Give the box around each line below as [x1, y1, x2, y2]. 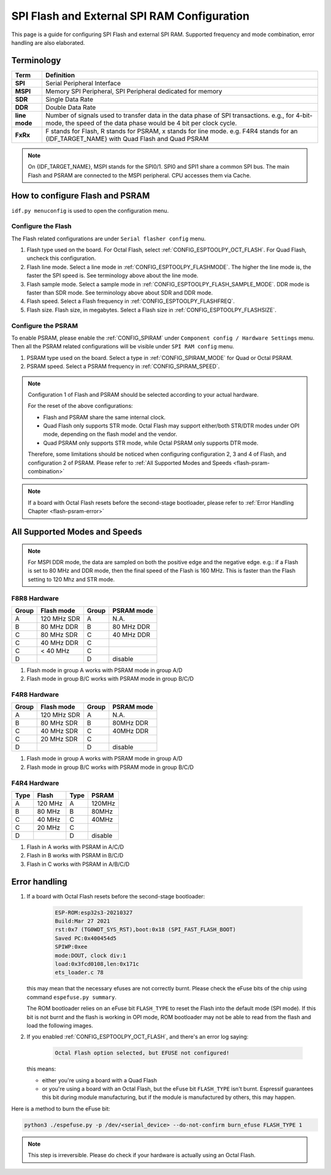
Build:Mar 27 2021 [55, 917, 110, 925]
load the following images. [26, 1022, 93, 1029]
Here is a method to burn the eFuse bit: [11, 1104, 110, 1112]
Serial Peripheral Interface [45, 78, 121, 87]
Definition [45, 71, 75, 79]
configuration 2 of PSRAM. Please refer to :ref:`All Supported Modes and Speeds [28, 459, 232, 466]
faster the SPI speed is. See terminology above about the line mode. [26, 272, 199, 279]
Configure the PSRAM [11, 321, 78, 330]
